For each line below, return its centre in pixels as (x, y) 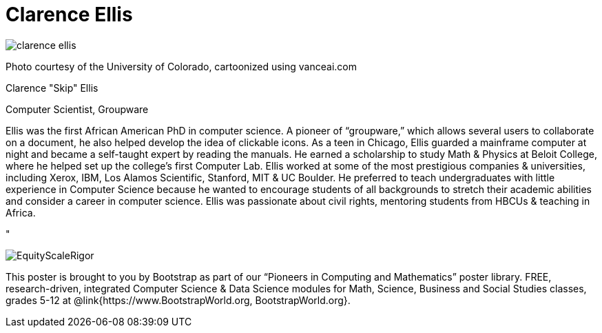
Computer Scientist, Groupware (77, 109)
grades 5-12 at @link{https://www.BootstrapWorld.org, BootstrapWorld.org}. (178, 300)
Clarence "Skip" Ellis (52, 88)
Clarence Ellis (69, 14)
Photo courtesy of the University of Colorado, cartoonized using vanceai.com (181, 66)
